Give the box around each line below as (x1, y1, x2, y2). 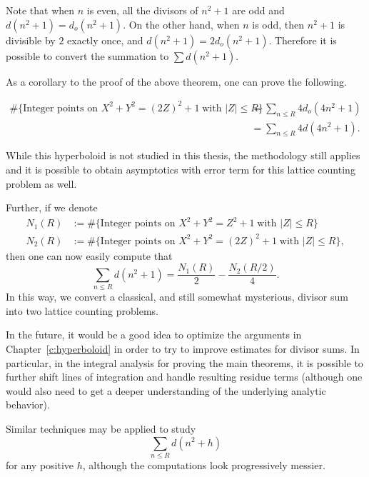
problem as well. (6, 176, 77, 191)
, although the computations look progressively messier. (82, 457, 325, 472)
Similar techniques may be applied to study (6, 421, 196, 436)
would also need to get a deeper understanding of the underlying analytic (6, 383, 326, 398)
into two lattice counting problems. (6, 303, 159, 318)
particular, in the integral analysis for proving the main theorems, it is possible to (6, 355, 363, 370)
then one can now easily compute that (6, 248, 173, 263)
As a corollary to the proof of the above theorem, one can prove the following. (6, 74, 347, 89)
